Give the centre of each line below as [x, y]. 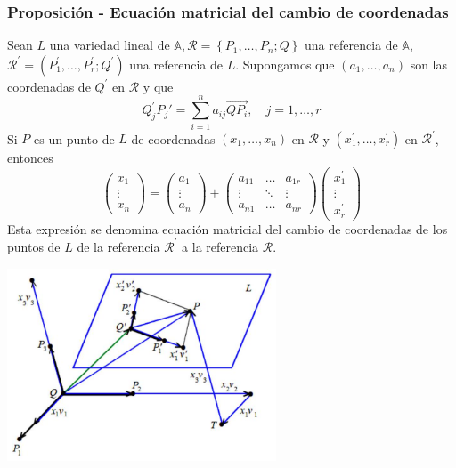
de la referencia [118, 246]
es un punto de [74, 138]
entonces [30, 158]
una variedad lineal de [110, 45]
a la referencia [220, 246]
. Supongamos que [285, 64]
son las [429, 64]
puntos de [34, 246]
